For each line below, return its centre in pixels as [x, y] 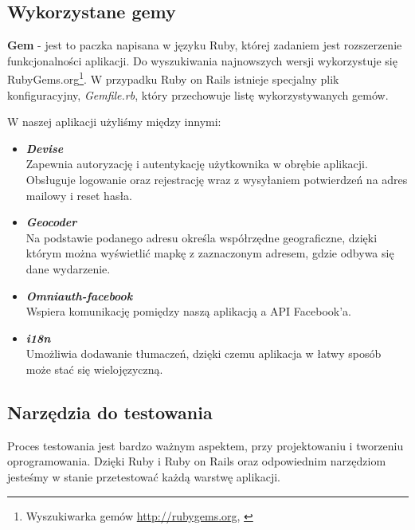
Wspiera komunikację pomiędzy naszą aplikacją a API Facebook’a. [188, 311]
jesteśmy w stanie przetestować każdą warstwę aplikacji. [144, 476]
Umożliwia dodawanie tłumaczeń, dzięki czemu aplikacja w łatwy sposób [204, 353]
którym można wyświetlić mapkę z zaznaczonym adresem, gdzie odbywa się [210, 253]
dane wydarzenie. [68, 268]
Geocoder [51, 222]
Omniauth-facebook [79, 295]
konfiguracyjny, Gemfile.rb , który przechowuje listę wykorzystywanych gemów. [198, 94]
